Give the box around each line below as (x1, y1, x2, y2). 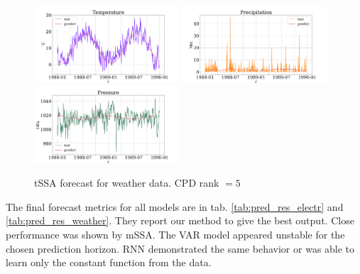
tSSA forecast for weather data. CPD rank (34, 175, 219, 190)
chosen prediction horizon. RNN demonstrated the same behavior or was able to (6, 241, 355, 256)
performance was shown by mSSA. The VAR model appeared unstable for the (6, 226, 345, 241)
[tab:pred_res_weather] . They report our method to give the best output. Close (6, 213, 354, 228)
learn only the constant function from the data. (6, 255, 212, 270)
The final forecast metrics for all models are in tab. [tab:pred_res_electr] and (6, 199, 344, 214)
